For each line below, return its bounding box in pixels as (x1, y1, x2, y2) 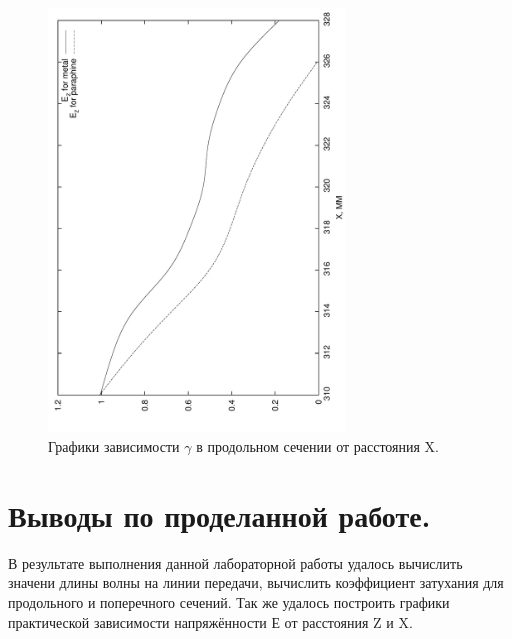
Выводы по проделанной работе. (8, 494, 431, 535)
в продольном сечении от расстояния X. (196, 436, 440, 457)
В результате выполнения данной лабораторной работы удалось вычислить (8, 552, 463, 573)
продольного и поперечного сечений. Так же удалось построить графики (8, 591, 450, 612)
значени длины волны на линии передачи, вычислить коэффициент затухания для (8, 572, 504, 593)
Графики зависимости (48, 436, 180, 457)
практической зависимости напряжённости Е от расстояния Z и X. (8, 611, 413, 632)
